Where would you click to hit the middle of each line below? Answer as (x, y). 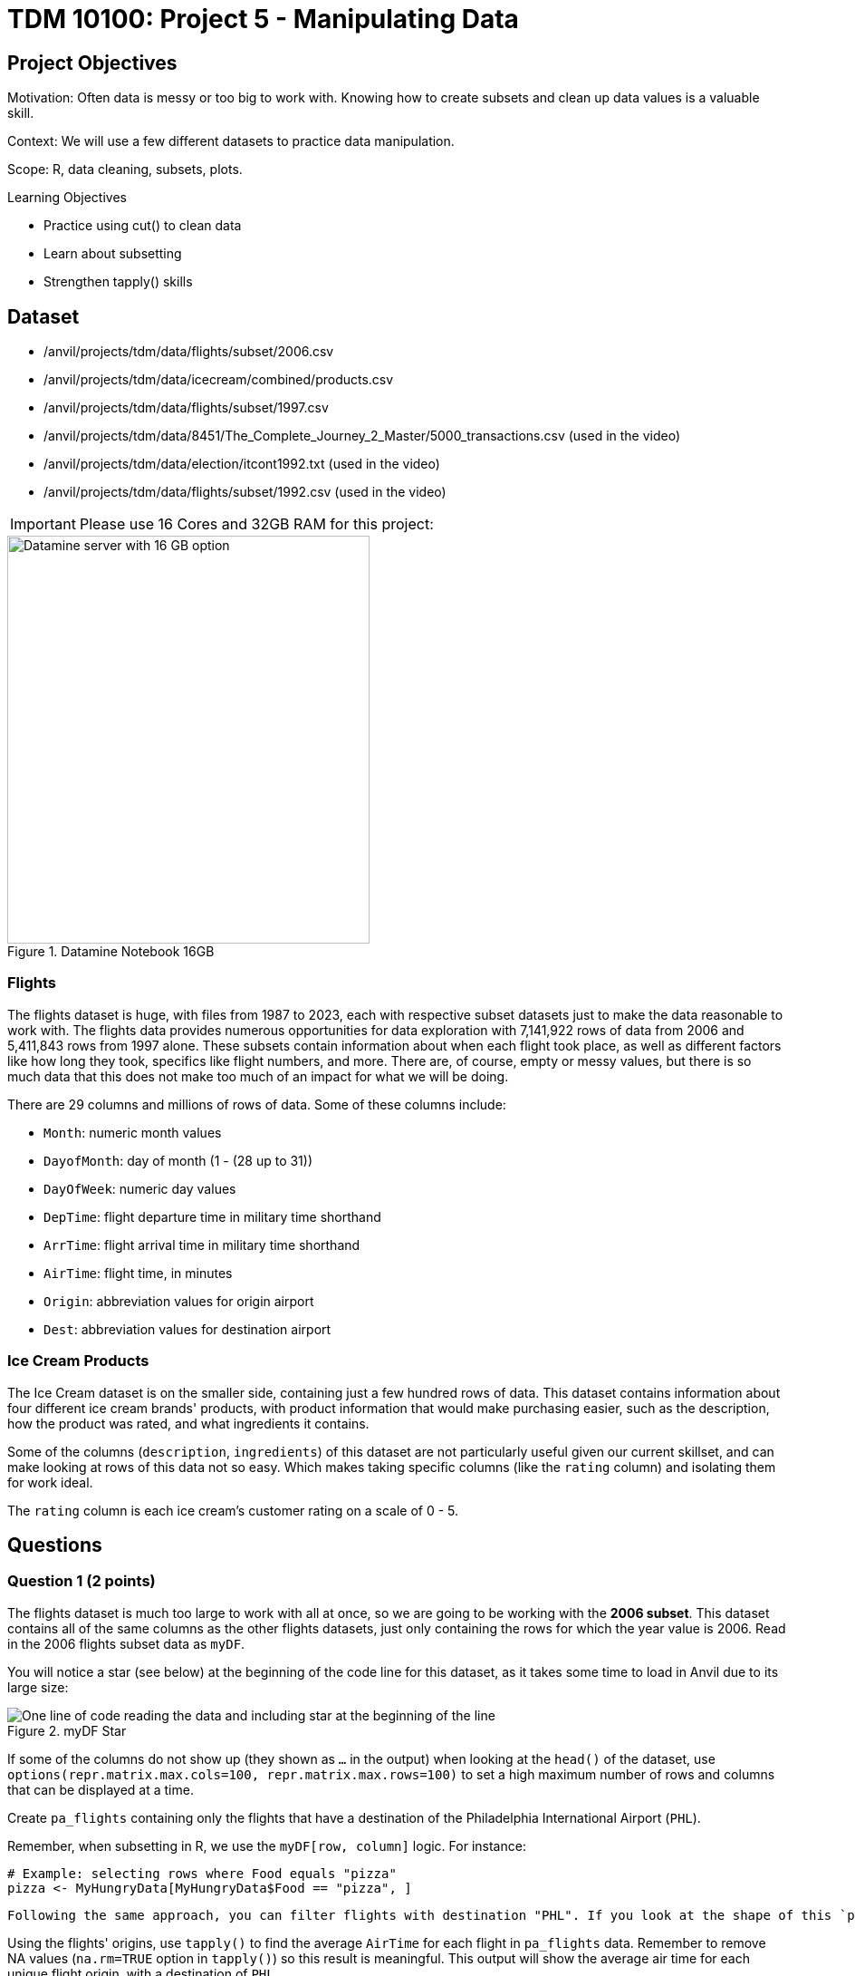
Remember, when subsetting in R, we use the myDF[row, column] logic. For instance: (267, 1845)
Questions (55, 1545)
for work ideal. (50, 1482)
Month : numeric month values (133, 1132)
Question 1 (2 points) (82, 1581)
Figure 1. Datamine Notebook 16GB (111, 952)
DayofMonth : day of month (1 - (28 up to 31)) (178, 1160)
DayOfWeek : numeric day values (140, 1188)
